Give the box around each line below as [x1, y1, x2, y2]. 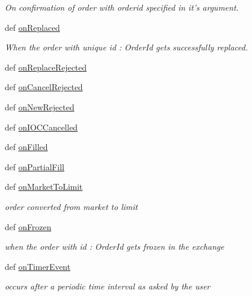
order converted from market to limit [5, 200, 138, 212]
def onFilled [5, 141, 48, 153]
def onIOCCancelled [5, 120, 78, 133]
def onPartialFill [5, 160, 65, 173]
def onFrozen [5, 220, 52, 233]
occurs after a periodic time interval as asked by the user [5, 280, 210, 292]
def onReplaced [5, 21, 60, 33]
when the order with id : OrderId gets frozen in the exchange [5, 240, 224, 253]
